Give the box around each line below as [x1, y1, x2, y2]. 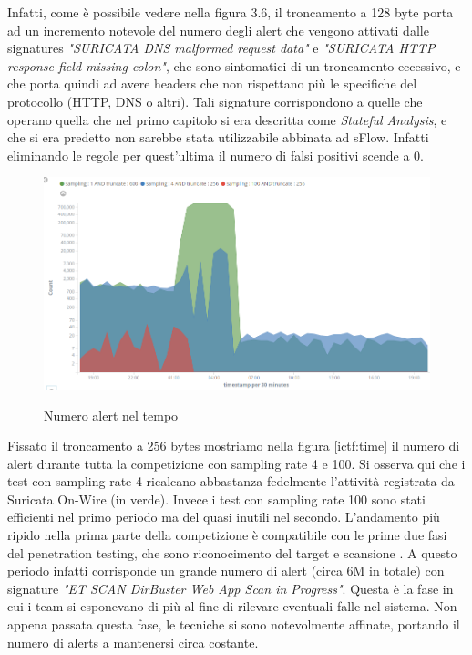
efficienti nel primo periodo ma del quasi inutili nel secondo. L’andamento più [7, 507, 440, 526]
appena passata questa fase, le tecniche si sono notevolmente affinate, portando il [7, 615, 460, 634]
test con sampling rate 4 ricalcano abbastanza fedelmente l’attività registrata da [7, 472, 455, 491]
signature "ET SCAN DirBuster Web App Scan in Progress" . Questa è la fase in [7, 578, 454, 598]
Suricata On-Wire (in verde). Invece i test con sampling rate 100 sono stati [7, 489, 426, 508]
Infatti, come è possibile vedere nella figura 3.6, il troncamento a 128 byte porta [7, 3, 454, 21]
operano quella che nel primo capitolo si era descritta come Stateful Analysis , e [7, 109, 447, 129]
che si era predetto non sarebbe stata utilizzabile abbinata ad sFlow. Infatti [7, 128, 429, 147]
